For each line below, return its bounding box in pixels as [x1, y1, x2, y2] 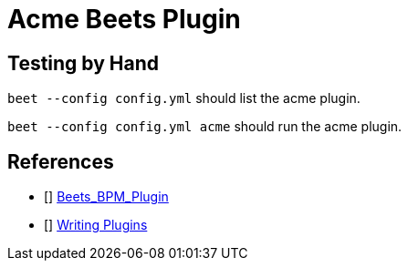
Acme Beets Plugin [7, 4, 241, 35]
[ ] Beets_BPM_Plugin [44, 189, 169, 205]
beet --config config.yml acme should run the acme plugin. [7, 119, 403, 135]
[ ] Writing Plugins [44, 217, 148, 233]
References [7, 149, 114, 173]
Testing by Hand [7, 51, 160, 75]
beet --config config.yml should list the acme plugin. [7, 90, 361, 107]
